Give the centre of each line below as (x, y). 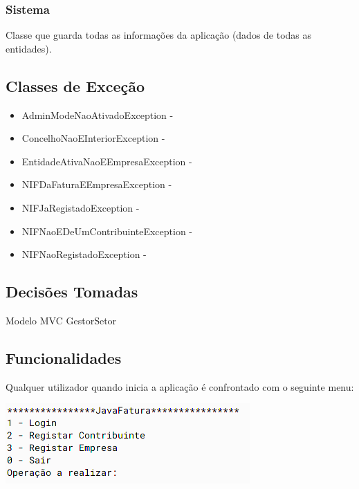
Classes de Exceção (75, 85)
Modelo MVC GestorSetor (61, 320)
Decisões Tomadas (72, 292)
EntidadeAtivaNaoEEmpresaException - (107, 161)
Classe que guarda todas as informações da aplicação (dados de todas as (159, 35)
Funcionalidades (64, 357)
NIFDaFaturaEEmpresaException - (97, 184)
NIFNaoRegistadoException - (84, 254)
